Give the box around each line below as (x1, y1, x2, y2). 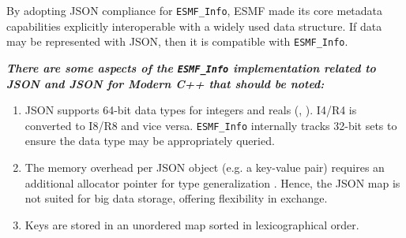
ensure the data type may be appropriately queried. (24, 132, 275, 149)
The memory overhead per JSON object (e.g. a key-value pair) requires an (24, 159, 385, 175)
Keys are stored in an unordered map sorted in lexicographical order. (24, 216, 359, 232)
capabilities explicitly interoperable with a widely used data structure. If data (6, 17, 382, 34)
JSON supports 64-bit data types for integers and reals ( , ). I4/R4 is (24, 102, 357, 118)
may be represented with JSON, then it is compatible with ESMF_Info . (6, 33, 348, 50)
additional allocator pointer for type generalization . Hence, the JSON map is (24, 174, 400, 191)
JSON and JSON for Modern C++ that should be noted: (6, 75, 325, 91)
